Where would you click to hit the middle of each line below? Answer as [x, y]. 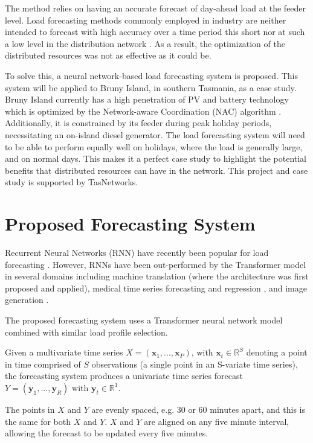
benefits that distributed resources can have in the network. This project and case [156, 170]
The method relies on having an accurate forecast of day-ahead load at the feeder [156, 8]
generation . [27, 300]
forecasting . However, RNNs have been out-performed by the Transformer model [156, 264]
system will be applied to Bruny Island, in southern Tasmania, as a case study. [151, 87]
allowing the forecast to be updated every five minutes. [107, 433]
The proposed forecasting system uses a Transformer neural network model [144, 320]
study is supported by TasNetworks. [72, 182]
